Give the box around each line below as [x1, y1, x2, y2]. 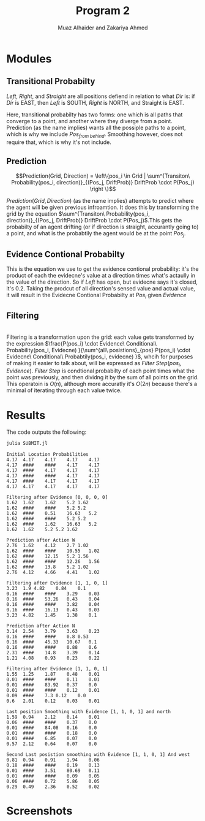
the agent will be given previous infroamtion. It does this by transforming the [6, 203, 199, 211]
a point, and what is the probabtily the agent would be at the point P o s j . [6, 230, 186, 239]
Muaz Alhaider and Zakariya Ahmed [58, 24, 148, 31]
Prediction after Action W [6, 537, 75, 543]
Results [6, 408, 46, 422]
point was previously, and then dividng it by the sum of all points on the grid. [6, 374, 199, 381]
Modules [6, 51, 52, 66]
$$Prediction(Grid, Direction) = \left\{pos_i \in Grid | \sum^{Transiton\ [15, 172, 190, 180]
